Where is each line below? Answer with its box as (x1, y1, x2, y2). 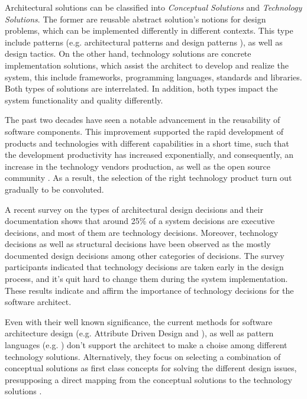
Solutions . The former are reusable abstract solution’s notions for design (5, 12, 266, 25)
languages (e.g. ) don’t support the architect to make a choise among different (5, 339, 287, 351)
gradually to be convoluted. (5, 183, 104, 195)
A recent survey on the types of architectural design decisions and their (5, 203, 263, 215)
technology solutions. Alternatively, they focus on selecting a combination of (5, 350, 281, 362)
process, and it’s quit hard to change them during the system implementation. (5, 273, 288, 285)
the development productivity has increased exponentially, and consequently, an (5, 148, 294, 161)
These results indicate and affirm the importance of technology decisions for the (5, 284, 294, 296)
